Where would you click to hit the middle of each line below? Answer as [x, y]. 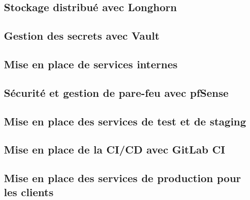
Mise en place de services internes [91, 64]
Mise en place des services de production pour [123, 178]
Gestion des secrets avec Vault [82, 36]
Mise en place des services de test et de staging [125, 121]
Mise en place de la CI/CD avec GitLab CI [115, 149]
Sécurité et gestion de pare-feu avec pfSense [116, 92]
